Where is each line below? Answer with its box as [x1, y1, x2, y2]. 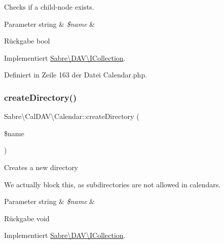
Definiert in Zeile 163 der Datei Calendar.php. [4, 69, 147, 80]
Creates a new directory [4, 161, 79, 172]
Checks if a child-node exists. [4, 2, 94, 12]
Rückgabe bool [4, 35, 50, 46]
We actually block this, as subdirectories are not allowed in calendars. [4, 179, 221, 189]
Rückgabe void [4, 213, 50, 223]
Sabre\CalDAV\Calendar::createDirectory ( [4, 111, 139, 121]
